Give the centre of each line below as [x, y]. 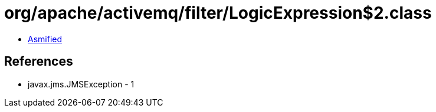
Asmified [45, 39]
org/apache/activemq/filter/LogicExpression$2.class [218, 13]
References [39, 62]
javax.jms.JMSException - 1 [81, 84]
